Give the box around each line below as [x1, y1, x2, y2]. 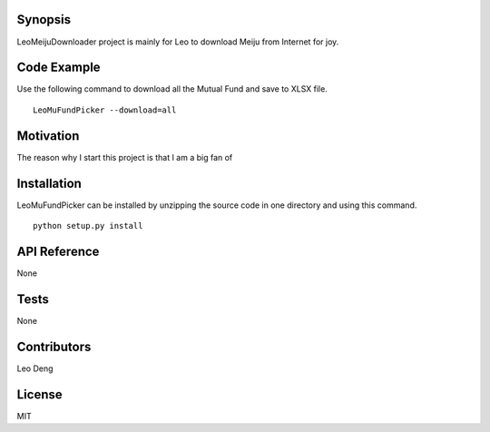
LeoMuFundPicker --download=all [33, 104, 177, 115]
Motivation [16, 128, 80, 143]
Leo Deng [16, 363, 54, 374]
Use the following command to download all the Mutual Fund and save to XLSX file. [16, 83, 328, 94]
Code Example [16, 60, 101, 75]
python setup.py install [33, 221, 143, 231]
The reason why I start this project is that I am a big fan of [16, 152, 233, 162]
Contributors [16, 339, 92, 354]
